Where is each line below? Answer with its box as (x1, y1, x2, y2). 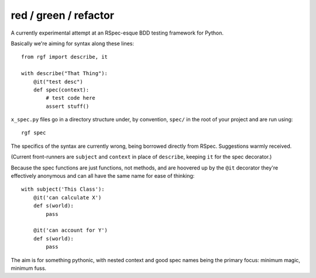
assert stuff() (46, 103, 90, 110)
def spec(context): (33, 86, 90, 93)
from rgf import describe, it (21, 53, 108, 60)
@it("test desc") (33, 78, 83, 85)
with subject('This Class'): (21, 186, 105, 193)
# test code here (46, 94, 96, 101)
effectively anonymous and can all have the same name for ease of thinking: (11, 172, 195, 179)
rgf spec (21, 130, 46, 136)
